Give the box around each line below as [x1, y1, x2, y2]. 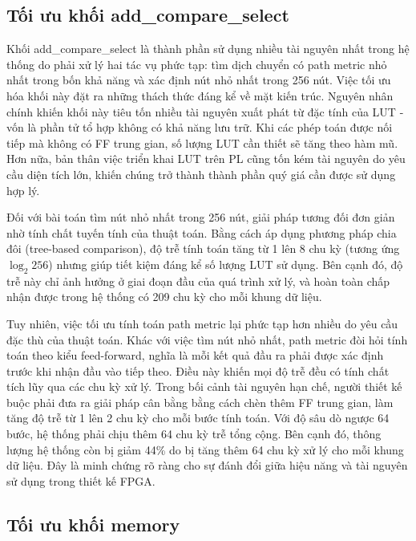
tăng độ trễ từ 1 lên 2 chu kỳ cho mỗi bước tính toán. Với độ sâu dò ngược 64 [6, 409, 390, 426]
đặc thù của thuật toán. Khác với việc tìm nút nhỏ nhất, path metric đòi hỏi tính [6, 331, 408, 348]
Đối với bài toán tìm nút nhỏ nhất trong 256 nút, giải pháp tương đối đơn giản [6, 209, 395, 226]
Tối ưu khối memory [6, 511, 180, 536]
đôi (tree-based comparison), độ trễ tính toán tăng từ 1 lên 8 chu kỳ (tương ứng [6, 240, 400, 257]
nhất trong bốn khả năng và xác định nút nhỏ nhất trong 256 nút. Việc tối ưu [6, 71, 391, 88]
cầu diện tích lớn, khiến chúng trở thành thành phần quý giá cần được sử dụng [6, 165, 396, 182]
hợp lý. [6, 181, 40, 198]
